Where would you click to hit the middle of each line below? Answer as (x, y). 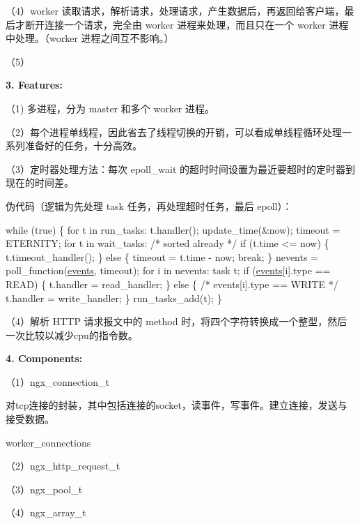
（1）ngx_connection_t (57, 381)
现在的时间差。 (40, 182)
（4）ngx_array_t (46, 512)
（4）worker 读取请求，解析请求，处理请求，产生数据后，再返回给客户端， (175, 10)
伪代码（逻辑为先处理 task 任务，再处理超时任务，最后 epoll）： (149, 205)
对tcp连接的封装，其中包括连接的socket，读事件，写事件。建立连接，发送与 (177, 405)
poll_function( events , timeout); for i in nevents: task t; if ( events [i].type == (168, 270)
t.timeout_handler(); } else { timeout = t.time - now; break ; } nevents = (162, 256)
